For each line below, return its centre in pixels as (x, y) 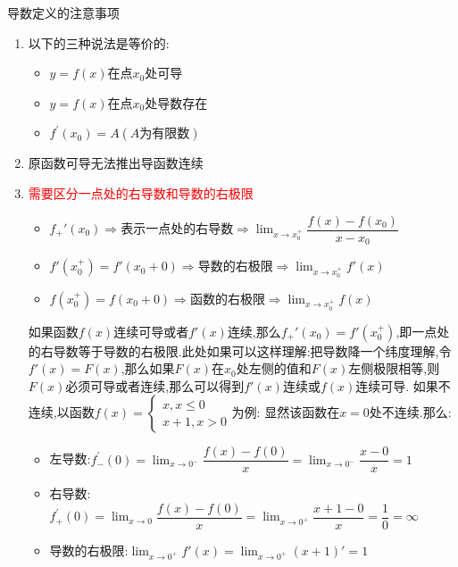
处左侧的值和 (274, 368)
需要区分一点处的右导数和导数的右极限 (141, 192)
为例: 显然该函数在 (286, 412)
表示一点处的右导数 (177, 228)
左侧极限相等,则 (394, 368)
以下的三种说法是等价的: (99, 42)
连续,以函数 (61, 412)
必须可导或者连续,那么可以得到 (155, 385)
